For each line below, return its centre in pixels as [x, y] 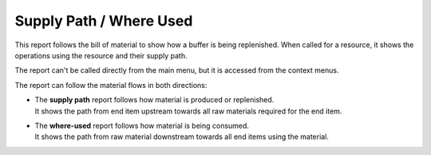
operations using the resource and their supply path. [101, 55]
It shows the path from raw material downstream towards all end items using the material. [182, 137]
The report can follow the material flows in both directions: [111, 85]
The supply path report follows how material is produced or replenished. [154, 100]
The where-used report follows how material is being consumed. [142, 125]
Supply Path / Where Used [104, 21]
